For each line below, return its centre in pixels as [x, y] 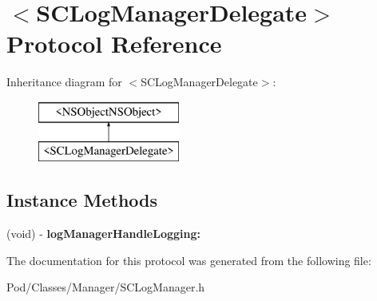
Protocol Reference [114, 44]
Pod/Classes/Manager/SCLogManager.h [106, 287]
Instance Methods [82, 200]
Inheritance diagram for [64, 82]
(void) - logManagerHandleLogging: [104, 234]
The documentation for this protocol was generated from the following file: [189, 260]
